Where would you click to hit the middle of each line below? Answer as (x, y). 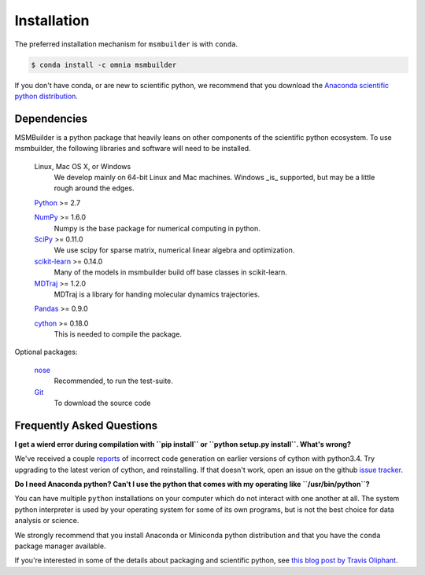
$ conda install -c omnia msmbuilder (104, 65)
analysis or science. (47, 521)
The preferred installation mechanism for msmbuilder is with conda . (126, 44)
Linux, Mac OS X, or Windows (83, 166)
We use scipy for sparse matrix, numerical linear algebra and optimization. (174, 250)
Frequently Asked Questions (86, 425)
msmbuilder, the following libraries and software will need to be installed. (133, 149)
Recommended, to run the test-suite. (113, 381)
